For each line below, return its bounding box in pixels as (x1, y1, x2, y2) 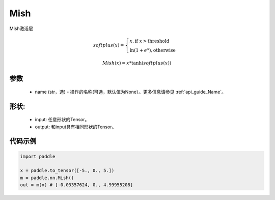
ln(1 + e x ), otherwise (129, 46, 176, 53)
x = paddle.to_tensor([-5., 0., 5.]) (20, 168, 115, 174)
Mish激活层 (9, 25, 33, 32)
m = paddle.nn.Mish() (20, 175, 74, 181)
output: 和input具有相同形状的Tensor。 (35, 124, 117, 130)
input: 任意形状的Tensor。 (35, 117, 90, 123)
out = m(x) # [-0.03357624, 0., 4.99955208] (20, 182, 133, 188)
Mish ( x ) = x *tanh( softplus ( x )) (102, 60, 172, 66)
